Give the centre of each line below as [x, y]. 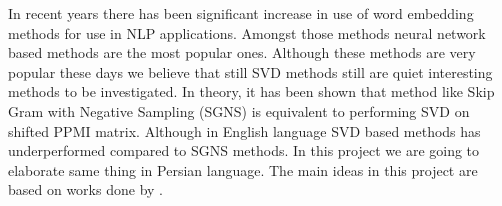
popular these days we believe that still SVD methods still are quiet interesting [250, 71]
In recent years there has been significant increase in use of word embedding [241, 13]
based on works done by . [85, 189]
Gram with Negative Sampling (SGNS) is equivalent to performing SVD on [239, 110]
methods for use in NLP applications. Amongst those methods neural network [247, 32]
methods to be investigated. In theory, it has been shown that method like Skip [251, 91]
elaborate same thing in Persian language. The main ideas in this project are [243, 169]
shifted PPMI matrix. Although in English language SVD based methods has [244, 130]
